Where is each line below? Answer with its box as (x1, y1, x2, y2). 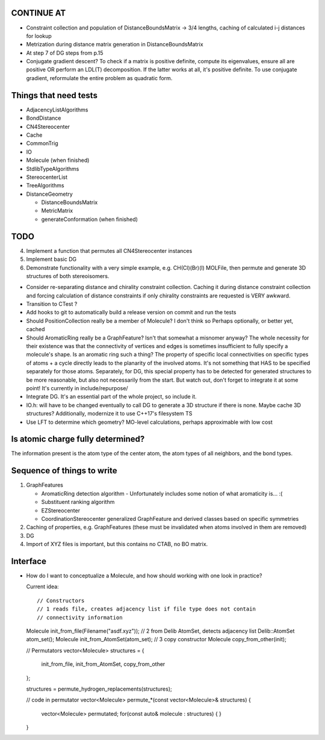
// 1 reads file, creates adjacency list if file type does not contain (37, 606, 256, 612)
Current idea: (26, 583, 60, 590)
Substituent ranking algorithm (41, 499, 115, 506)
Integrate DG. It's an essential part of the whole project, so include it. (26, 393, 197, 400)
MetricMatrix (41, 207, 73, 214)
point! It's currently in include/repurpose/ (26, 385, 129, 391)
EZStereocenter (41, 506, 81, 514)
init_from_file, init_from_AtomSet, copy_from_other (41, 661, 166, 668)
